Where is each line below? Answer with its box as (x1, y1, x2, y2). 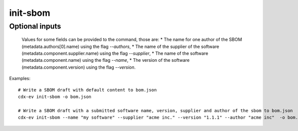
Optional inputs (9, 22, 62, 31)
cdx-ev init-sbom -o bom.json (18, 94, 92, 99)
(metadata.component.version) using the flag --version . (21, 64, 136, 70)
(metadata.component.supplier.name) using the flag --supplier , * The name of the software (21, 50, 209, 56)
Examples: (9, 76, 31, 82)
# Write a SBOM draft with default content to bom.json (18, 87, 157, 92)
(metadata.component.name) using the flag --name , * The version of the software (21, 57, 190, 63)
